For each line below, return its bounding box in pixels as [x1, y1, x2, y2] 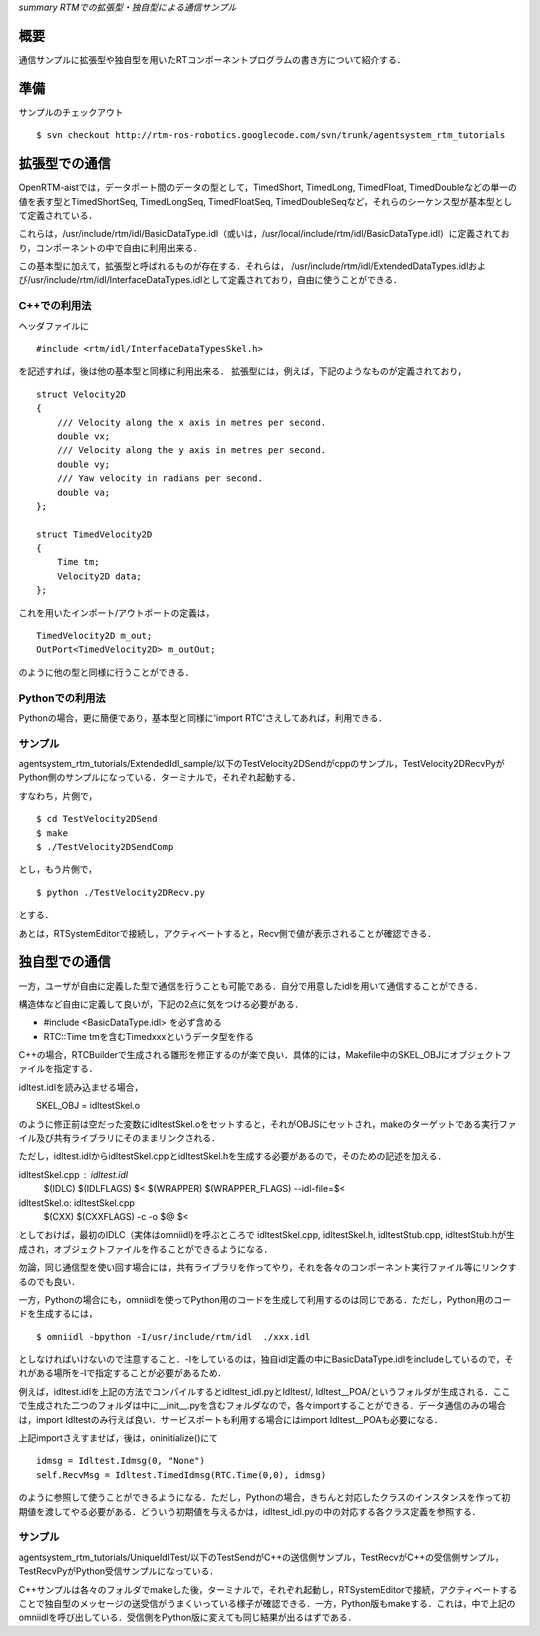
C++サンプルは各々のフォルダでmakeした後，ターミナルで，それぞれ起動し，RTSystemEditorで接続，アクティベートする [18, 1583, 518, 1595]
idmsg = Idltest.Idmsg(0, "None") [36, 1455, 205, 1467]
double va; [56, 486, 111, 498]
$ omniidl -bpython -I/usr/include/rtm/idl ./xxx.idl [36, 1331, 311, 1342]
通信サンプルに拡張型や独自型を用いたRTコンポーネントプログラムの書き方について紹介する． [18, 53, 406, 65]
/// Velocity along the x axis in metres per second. [56, 416, 327, 428]
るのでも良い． [18, 1275, 80, 1287]
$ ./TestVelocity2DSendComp [36, 841, 174, 853]
